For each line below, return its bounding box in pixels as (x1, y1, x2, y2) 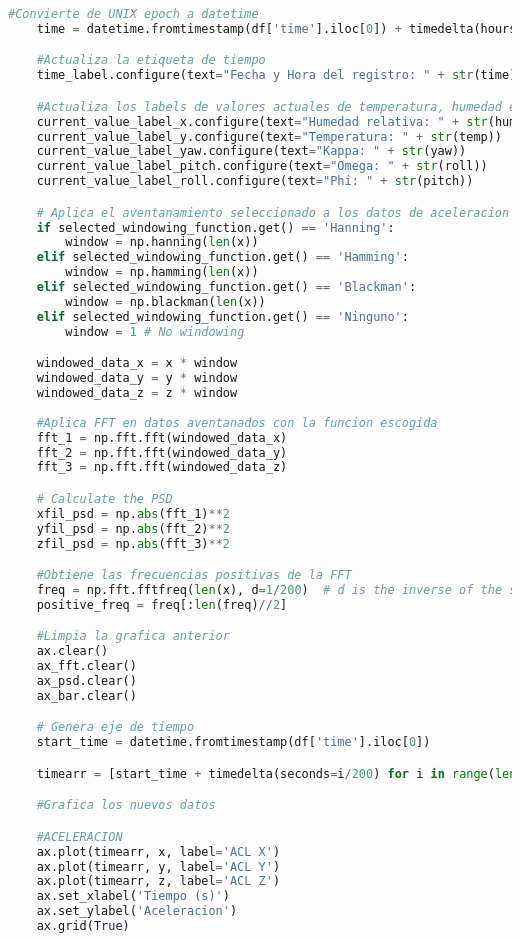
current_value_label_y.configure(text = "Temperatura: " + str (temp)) (36, 129, 503, 144)
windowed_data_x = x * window (36, 356, 238, 371)
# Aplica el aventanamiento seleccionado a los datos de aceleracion (36, 205, 510, 220)
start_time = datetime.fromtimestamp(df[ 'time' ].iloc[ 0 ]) (36, 735, 431, 750)
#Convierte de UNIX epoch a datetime (8, 7, 259, 21)
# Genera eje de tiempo (36, 720, 195, 735)
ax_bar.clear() (36, 688, 137, 703)
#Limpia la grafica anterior (36, 629, 230, 644)
